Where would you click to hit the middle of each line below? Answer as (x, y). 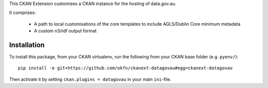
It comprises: (23, 13)
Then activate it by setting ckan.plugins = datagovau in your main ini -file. (90, 79)
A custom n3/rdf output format (65, 31)
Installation (27, 45)
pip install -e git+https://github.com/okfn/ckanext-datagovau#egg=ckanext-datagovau (125, 68)
